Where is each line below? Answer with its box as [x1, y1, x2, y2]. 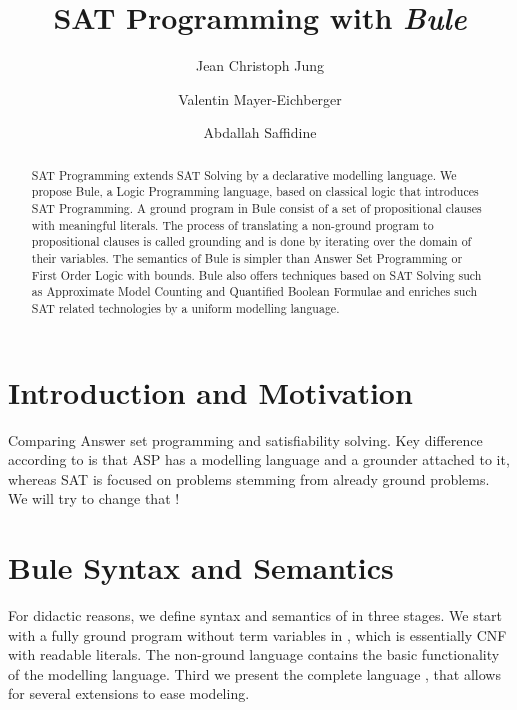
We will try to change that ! [8, 488, 180, 509]
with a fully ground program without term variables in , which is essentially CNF [8, 624, 507, 645]
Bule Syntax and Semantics [8, 547, 394, 588]
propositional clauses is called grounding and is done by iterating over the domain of [31, 233, 472, 250]
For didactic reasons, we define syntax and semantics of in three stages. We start [8, 605, 503, 626]
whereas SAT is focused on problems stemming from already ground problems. [8, 468, 490, 489]
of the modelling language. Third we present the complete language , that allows [8, 663, 501, 684]
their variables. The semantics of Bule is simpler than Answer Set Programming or [31, 249, 463, 266]
